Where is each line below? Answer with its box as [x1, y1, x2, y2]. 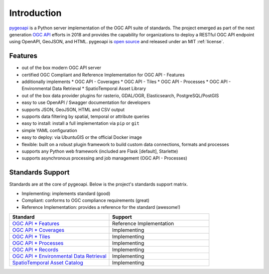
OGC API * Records [12, 246, 59, 253]
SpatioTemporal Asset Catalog [12, 259, 83, 266]
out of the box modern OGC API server [21, 65, 102, 71]
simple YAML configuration [21, 127, 77, 133]
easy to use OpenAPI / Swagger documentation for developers [21, 99, 150, 105]
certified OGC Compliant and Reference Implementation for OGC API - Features [21, 72, 185, 78]
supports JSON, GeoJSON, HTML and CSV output [21, 106, 125, 112]
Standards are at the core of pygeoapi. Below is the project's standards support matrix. [9, 182, 188, 187]
